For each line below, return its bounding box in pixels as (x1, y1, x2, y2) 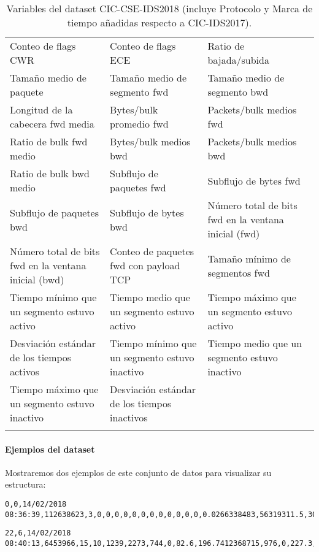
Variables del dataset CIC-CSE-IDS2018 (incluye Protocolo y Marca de (6, 1, 313, 15)
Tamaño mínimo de (207, 251, 291, 266)
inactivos (110, 410, 148, 424)
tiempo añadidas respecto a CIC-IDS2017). (67, 15, 252, 29)
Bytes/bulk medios (110, 134, 191, 148)
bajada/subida (207, 53, 269, 67)
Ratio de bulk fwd (10, 134, 88, 148)
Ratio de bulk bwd (10, 166, 90, 180)
